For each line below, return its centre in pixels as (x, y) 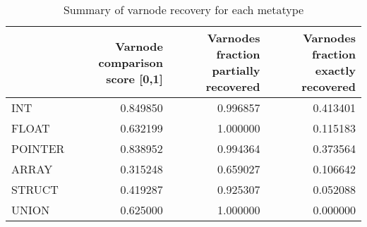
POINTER (38, 148)
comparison (131, 62)
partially (236, 70)
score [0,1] (134, 78)
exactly (335, 70)
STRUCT (35, 189)
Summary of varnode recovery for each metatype (183, 10)
